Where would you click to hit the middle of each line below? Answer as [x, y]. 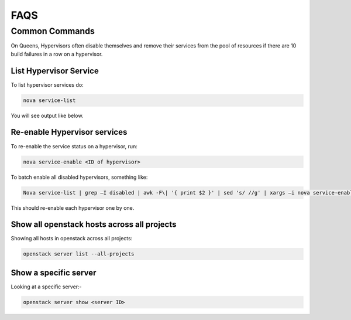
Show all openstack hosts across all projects [94, 225]
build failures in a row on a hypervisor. [57, 54]
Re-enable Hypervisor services [69, 132]
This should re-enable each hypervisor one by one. [73, 207]
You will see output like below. [47, 115]
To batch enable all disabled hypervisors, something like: [79, 177]
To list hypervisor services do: [47, 84]
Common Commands [53, 31]
